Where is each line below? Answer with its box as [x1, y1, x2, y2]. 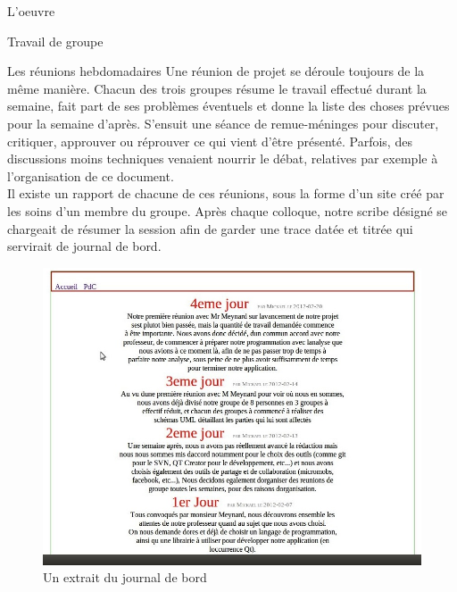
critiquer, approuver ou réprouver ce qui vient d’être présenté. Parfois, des [7, 131, 412, 150]
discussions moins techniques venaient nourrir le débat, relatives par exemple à [7, 149, 438, 168]
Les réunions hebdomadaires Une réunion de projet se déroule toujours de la [7, 62, 425, 80]
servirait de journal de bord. [7, 237, 162, 255]
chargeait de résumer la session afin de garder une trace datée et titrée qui [7, 219, 413, 238]
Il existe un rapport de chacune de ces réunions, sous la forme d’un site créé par [7, 184, 445, 203]
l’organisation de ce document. [7, 166, 174, 185]
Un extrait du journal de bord [43, 568, 207, 587]
